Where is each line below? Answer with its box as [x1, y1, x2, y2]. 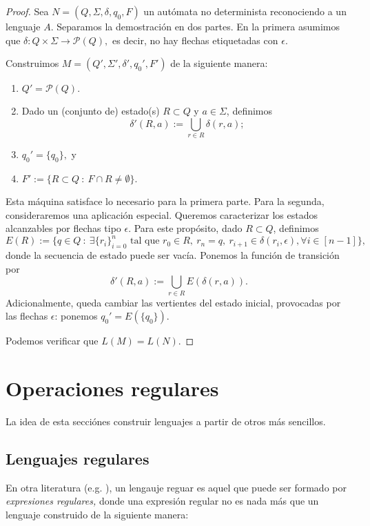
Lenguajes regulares [6, 447, 150, 469]
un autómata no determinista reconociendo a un [143, 4, 347, 18]
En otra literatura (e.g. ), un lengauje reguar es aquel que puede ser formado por [6, 480, 347, 494]
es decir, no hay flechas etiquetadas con [112, 32, 278, 47]
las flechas [6, 309, 48, 323]
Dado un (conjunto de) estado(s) [21, 104, 160, 118]
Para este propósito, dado [134, 221, 243, 235]
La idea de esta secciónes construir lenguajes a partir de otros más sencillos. [6, 413, 326, 428]
